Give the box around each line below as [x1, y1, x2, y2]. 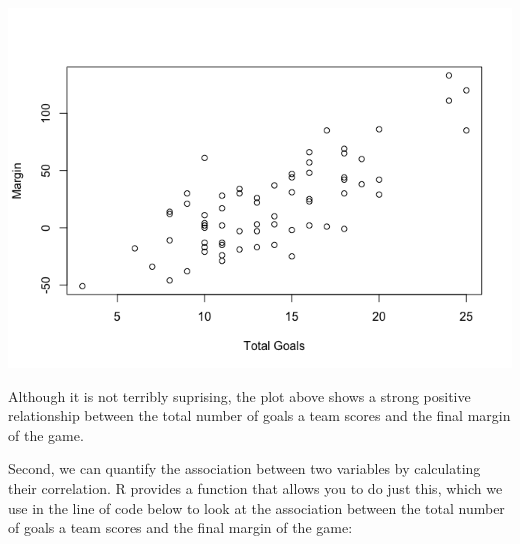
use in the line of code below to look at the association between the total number [8, 497, 505, 518]
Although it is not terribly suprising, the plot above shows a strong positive [8, 385, 471, 406]
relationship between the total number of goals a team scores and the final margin [8, 405, 511, 426]
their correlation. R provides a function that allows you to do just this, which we [8, 477, 503, 498]
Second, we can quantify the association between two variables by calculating [8, 458, 481, 479]
